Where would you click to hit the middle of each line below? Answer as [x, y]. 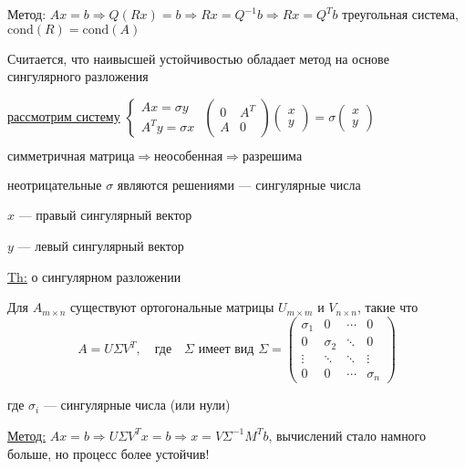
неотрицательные [55, 184]
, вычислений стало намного [347, 435]
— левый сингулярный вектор [101, 245]
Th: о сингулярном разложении [94, 276]
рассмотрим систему [64, 115]
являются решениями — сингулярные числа [239, 184]
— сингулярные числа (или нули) [137, 405]
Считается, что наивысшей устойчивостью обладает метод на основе [198, 58]
